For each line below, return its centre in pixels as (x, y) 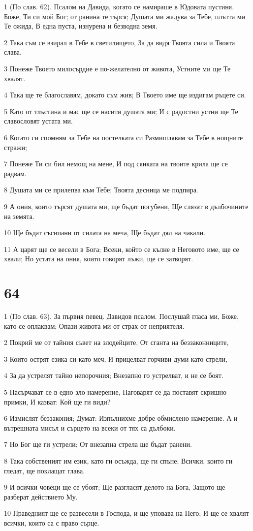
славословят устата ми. (38, 121)
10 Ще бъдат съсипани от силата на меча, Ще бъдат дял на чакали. (105, 233)
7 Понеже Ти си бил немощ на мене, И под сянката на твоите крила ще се (116, 164)
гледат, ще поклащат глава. (45, 470)
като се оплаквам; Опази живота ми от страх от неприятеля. (94, 326)
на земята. (19, 216)
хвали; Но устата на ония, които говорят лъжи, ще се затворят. (99, 259)
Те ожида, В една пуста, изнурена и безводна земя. (81, 26)
